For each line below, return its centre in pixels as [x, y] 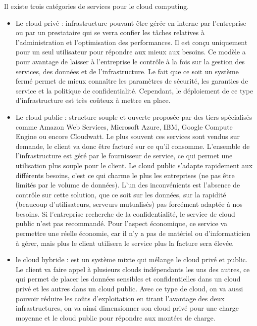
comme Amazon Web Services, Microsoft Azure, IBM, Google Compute [124, 126]
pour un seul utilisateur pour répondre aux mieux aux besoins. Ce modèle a [130, 52]
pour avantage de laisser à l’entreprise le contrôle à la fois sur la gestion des [130, 61]
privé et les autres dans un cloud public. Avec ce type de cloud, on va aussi [129, 289]
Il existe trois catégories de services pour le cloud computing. [97, 6]
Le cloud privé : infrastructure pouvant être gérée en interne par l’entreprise [131, 23]
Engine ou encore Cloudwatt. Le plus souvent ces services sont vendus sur [128, 136]
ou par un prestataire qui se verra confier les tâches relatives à [110, 32]
